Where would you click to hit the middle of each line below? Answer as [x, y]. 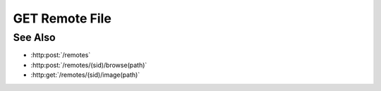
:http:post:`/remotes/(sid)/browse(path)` [89, 65]
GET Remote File [62, 18]
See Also [34, 37]
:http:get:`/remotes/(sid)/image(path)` [85, 75]
